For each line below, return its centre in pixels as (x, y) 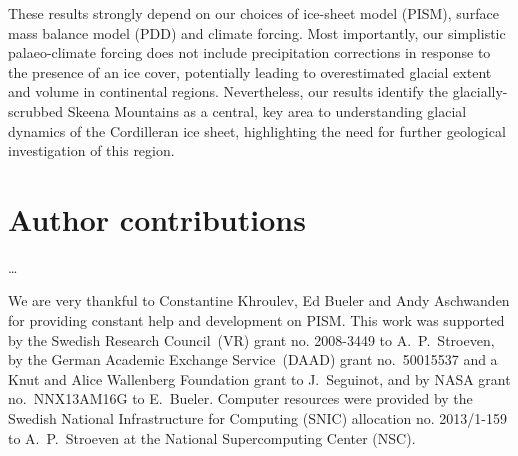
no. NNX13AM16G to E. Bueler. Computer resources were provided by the (240, 398)
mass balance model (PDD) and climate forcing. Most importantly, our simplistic (257, 32)
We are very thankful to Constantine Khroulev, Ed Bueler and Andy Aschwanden (259, 300)
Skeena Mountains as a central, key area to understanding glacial (267, 110)
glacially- (480, 91)
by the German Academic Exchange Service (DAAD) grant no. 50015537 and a (253, 359)
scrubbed (35, 110)
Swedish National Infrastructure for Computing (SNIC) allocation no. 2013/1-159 (257, 418)
